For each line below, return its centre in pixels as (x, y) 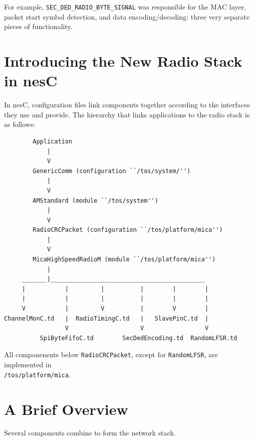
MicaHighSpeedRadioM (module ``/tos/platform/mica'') (124, 260)
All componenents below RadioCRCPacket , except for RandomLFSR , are (111, 354)
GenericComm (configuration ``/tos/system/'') (112, 171)
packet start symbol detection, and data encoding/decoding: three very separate (127, 16)
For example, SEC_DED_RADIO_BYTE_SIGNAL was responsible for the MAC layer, (125, 7)
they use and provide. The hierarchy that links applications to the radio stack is (127, 114)
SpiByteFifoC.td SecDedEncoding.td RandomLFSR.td (139, 338)
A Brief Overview (66, 409)
